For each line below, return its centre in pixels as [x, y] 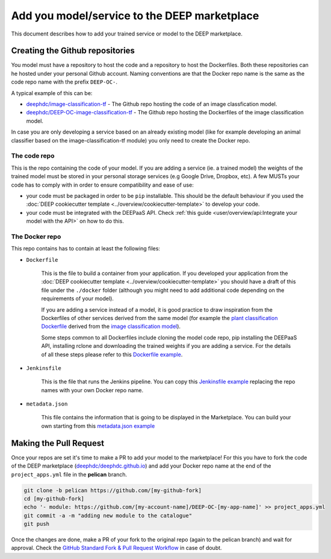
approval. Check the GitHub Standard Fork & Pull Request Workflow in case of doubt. [116, 548]
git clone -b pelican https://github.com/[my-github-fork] [113, 490]
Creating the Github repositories [73, 51]
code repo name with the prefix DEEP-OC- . [64, 82]
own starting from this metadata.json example [98, 426]
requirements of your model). [78, 298]
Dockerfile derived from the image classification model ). [111, 326]
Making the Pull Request [58, 443]
